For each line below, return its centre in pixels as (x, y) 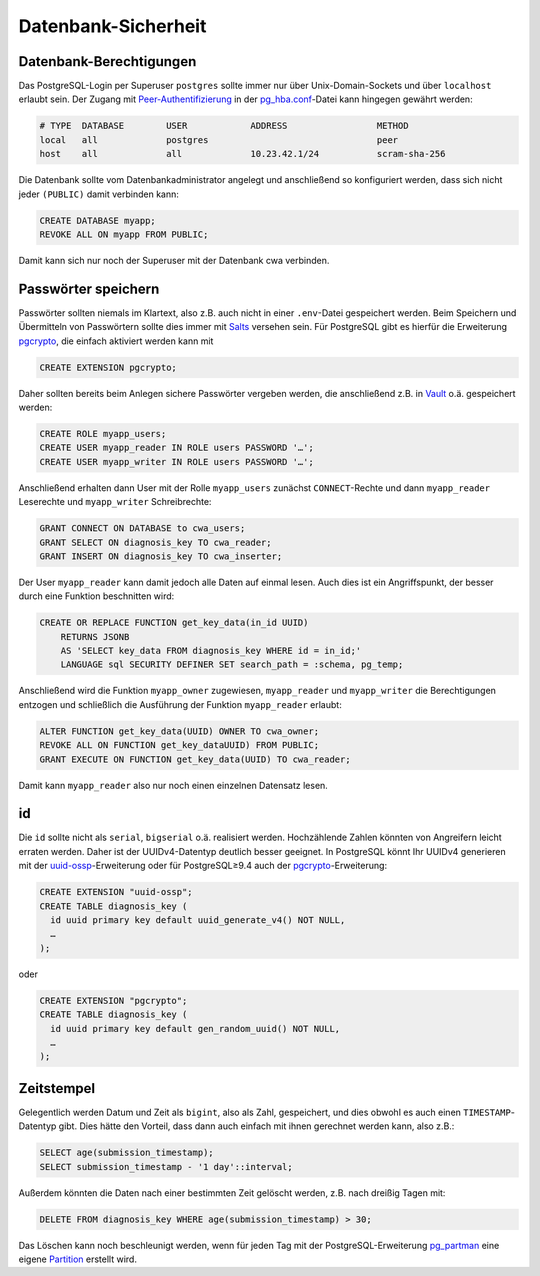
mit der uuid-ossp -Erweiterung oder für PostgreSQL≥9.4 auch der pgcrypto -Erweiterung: (203, 866)
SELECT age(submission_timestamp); (126, 1153)
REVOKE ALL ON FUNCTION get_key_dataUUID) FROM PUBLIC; (179, 745)
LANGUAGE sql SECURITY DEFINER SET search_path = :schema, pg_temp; (232, 664)
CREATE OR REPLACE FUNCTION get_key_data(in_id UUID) (174, 623)
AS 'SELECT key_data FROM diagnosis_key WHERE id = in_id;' (211, 651)
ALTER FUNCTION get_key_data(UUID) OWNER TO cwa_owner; (179, 731)
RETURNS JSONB (95, 636)
